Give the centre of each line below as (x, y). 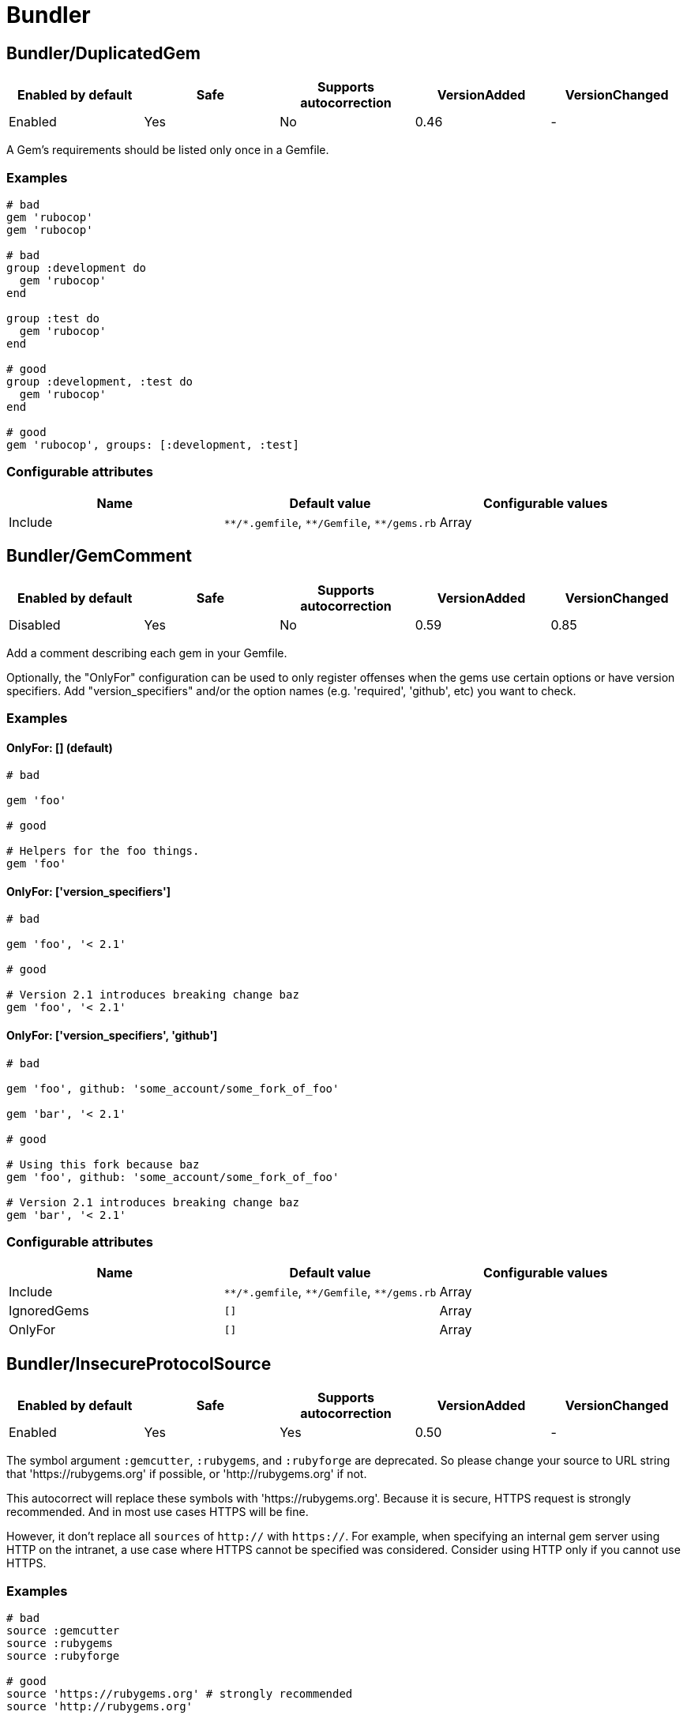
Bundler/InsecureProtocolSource (139, 1364)
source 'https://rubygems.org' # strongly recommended (180, 1693)
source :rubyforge (63, 1655)
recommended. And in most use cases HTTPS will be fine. (158, 1512)
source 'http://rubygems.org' (100, 1706)
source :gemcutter (63, 1630)
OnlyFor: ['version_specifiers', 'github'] (112, 1035)
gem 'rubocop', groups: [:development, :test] (153, 444)
